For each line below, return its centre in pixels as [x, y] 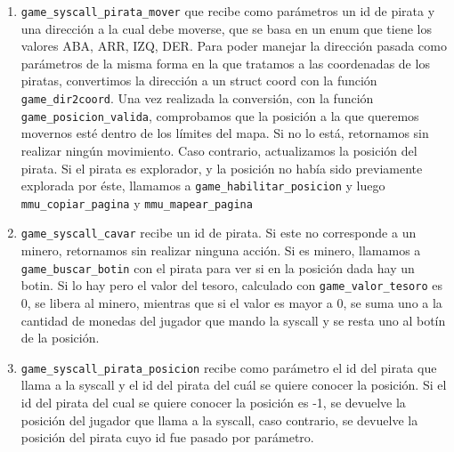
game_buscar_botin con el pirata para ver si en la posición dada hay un [218, 267]
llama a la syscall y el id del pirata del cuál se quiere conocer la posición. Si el [234, 385]
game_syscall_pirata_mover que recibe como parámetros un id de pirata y [228, 11]
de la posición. [60, 338]
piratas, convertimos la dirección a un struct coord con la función [199, 81]
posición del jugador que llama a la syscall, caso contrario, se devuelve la [219, 420]
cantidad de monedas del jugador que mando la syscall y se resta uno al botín [233, 320]
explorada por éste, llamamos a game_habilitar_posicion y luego [203, 186]
